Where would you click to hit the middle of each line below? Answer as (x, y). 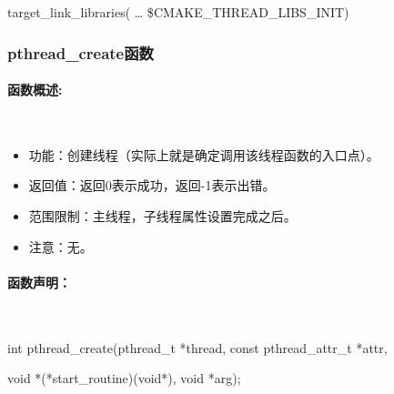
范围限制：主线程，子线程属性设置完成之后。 (162, 216)
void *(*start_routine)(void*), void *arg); (124, 378)
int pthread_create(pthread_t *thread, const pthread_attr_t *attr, (197, 347)
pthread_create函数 (81, 52)
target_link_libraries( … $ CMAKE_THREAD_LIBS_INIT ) (178, 12)
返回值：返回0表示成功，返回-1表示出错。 (152, 185)
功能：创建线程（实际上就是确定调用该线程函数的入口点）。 (204, 154)
